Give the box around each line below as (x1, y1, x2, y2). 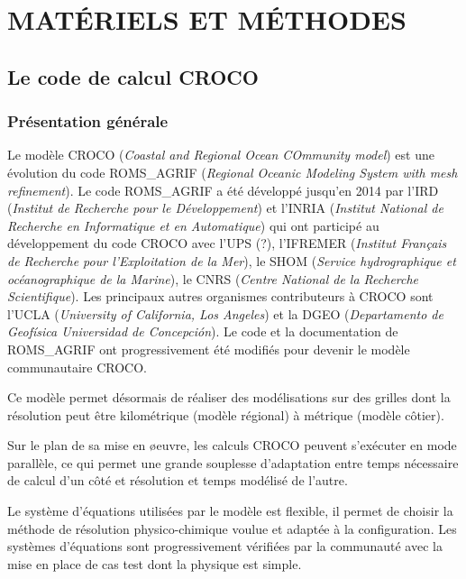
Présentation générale (7, 110, 169, 133)
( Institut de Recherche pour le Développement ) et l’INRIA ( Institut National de (7, 198, 443, 217)
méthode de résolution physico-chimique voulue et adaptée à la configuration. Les (7, 519, 457, 538)
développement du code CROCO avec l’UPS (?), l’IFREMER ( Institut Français (7, 234, 447, 253)
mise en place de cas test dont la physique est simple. (7, 554, 302, 573)
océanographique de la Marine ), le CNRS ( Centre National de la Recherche (7, 269, 419, 288)
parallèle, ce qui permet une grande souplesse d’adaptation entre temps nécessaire (7, 453, 459, 472)
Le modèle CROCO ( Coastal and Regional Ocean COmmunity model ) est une (7, 145, 434, 164)
